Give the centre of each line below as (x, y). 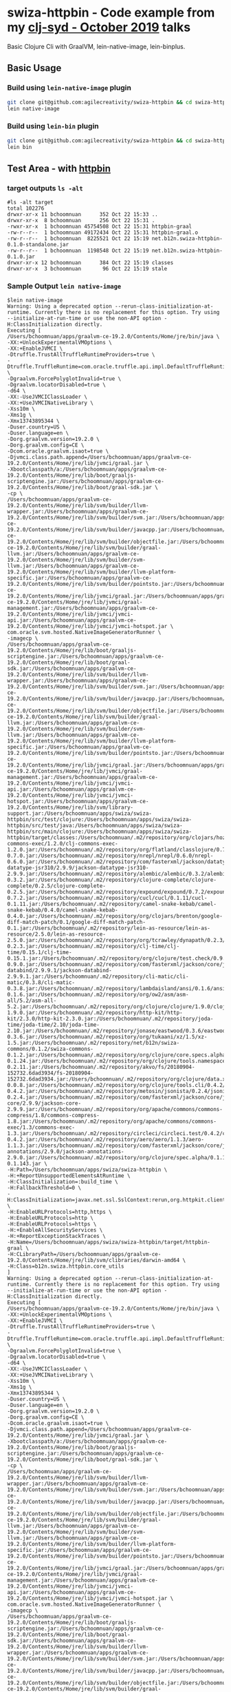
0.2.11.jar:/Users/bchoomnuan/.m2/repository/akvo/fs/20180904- (101, 1068)
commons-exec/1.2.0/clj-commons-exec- (63, 844)
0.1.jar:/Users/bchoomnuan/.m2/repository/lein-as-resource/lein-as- (109, 928)
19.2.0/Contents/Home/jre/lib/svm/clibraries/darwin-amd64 (93, 1261)
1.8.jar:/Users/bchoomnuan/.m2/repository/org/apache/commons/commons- (112, 1122)
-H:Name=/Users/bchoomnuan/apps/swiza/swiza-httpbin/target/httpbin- (109, 1242)
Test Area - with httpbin (59, 168)
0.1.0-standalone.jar (38, 245)
